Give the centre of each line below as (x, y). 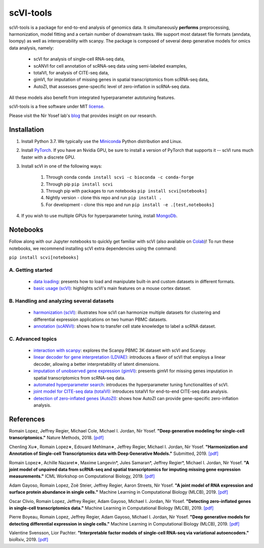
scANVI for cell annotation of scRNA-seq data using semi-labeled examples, (110, 66)
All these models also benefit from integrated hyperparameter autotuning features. (92, 97)
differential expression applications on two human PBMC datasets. (100, 319)
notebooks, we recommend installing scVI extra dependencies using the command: (93, 248)
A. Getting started (31, 270)
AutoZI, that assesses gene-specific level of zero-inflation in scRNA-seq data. (112, 86)
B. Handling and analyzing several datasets (62, 301)
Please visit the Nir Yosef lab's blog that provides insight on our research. (83, 116)
